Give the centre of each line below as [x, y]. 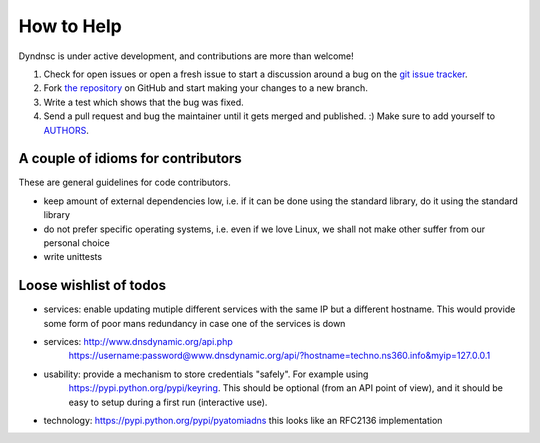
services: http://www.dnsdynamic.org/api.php [138, 342]
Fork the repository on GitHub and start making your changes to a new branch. [206, 88]
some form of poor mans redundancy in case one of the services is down [194, 323]
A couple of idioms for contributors [130, 158]
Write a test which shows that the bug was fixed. [143, 102]
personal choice [76, 242]
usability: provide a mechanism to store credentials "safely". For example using [206, 374]
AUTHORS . [66, 130]
